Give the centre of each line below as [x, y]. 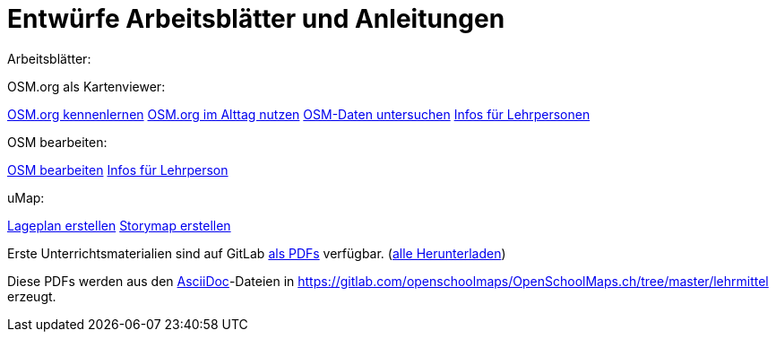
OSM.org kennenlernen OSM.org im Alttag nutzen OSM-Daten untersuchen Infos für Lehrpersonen [299, 114]
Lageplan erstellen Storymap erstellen [119, 225]
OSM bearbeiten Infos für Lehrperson [118, 169]
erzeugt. [32, 296]
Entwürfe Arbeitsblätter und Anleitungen [256, 19]
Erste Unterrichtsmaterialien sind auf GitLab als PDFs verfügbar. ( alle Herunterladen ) [257, 253]
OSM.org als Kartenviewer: [86, 86]
